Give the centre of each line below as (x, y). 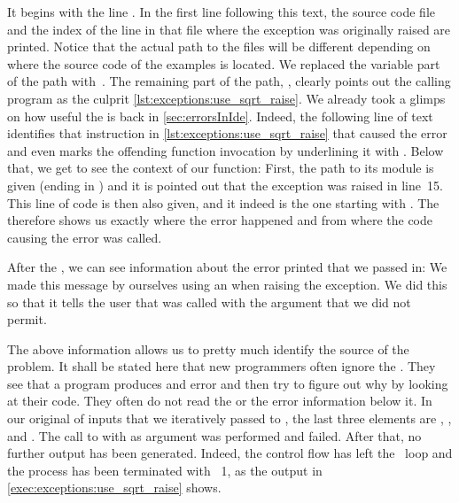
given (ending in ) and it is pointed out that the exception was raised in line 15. (225, 185)
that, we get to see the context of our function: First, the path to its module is (221, 168)
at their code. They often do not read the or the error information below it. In (220, 401)
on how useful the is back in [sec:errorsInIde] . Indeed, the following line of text (220, 116)
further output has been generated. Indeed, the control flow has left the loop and (230, 453)
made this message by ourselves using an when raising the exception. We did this (227, 284)
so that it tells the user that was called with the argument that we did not (209, 302)
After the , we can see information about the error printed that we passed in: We (227, 267)
